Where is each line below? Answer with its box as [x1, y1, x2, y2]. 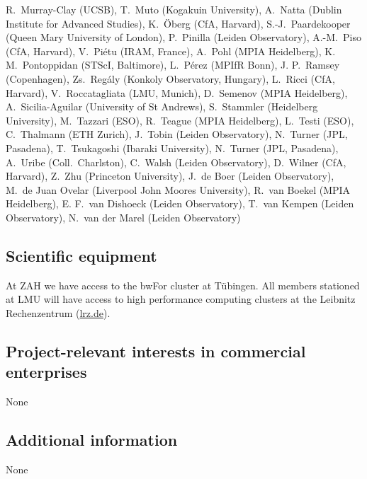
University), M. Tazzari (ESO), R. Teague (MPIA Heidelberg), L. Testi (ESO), [6, 112, 354, 127]
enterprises [6, 361, 87, 383]
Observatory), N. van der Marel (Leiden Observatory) [6, 209, 241, 224]
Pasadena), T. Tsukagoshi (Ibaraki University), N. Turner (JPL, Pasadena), [6, 140, 339, 155]
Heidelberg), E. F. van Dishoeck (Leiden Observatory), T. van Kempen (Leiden [6, 196, 354, 211]
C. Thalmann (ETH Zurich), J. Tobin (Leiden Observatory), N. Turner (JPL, [6, 127, 348, 142]
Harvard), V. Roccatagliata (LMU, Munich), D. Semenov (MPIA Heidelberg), [6, 85, 348, 100]
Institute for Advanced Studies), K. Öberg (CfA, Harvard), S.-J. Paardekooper [6, 16, 351, 30]
